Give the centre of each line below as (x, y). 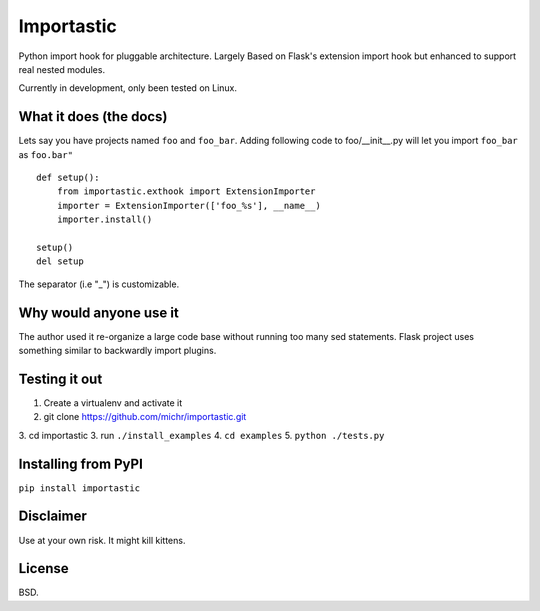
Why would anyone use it (98, 312)
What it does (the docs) (93, 116)
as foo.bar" (46, 154)
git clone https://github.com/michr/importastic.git (145, 417)
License (43, 568)
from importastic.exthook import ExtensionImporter (186, 191)
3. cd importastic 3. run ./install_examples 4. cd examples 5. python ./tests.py (201, 435)
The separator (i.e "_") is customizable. (99, 284)
